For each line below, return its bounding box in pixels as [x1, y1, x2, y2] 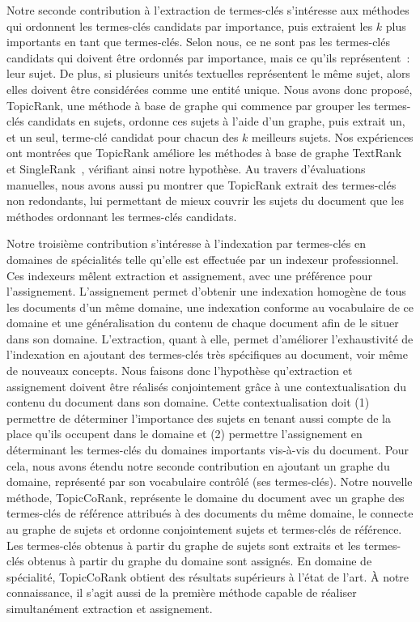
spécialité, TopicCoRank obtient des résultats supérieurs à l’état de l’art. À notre [6, 568, 409, 585]
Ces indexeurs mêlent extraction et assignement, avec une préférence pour [6, 266, 372, 283]
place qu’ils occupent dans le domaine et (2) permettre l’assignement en [6, 425, 363, 442]
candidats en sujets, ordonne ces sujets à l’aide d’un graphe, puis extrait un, [28, 113, 405, 130]
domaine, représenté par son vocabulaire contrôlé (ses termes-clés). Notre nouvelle [6, 473, 413, 490]
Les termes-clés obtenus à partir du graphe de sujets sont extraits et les [6, 536, 361, 553]
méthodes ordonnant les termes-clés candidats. [6, 207, 237, 224]
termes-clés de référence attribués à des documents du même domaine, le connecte [6, 505, 414, 522]
